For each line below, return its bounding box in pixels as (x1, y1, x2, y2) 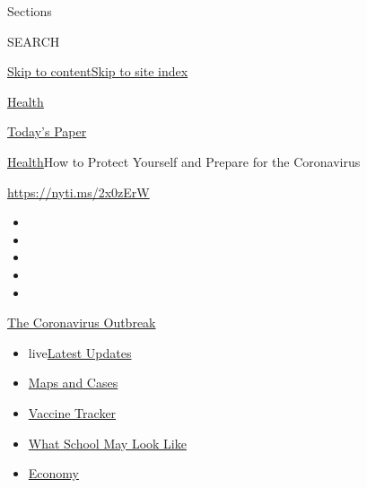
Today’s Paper (7, 122, 87, 141)
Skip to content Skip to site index (7, 62, 188, 81)
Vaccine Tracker (28, 403, 117, 422)
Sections (7, 2, 52, 20)
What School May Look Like (28, 433, 187, 452)
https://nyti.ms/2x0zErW (7, 182, 150, 201)
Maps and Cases (28, 373, 118, 392)
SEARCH (7, 31, 60, 50)
